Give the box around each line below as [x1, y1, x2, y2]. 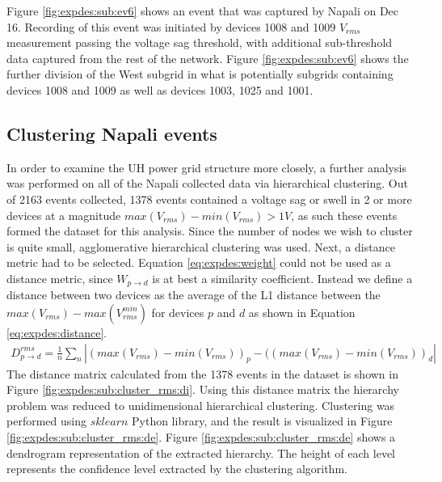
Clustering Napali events [6, 120, 217, 146]
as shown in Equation [248, 303, 356, 320]
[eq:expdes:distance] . [6, 323, 107, 340]
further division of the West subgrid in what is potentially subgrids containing [6, 66, 394, 82]
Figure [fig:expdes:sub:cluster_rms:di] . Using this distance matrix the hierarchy [6, 381, 399, 398]
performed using [6, 412, 86, 429]
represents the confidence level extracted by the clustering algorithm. [6, 460, 347, 477]
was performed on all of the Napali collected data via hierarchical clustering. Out [6, 175, 408, 192]
